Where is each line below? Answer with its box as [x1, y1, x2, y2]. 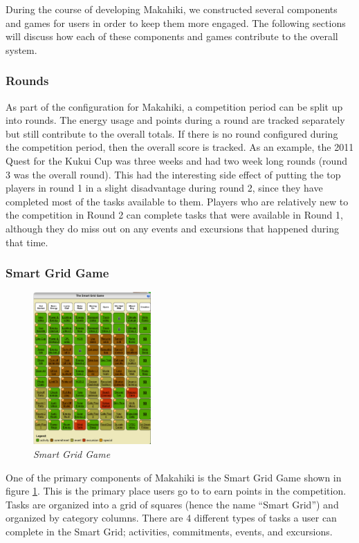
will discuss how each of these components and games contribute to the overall [6, 29, 338, 44]
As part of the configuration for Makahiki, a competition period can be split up [6, 99, 343, 113]
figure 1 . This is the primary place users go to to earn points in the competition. [6, 484, 347, 498]
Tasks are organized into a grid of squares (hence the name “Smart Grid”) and [6, 497, 339, 511]
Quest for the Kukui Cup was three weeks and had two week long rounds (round [6, 153, 347, 167]
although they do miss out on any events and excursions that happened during [6, 221, 339, 235]
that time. [6, 234, 48, 249]
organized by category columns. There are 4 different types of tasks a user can [6, 510, 337, 525]
